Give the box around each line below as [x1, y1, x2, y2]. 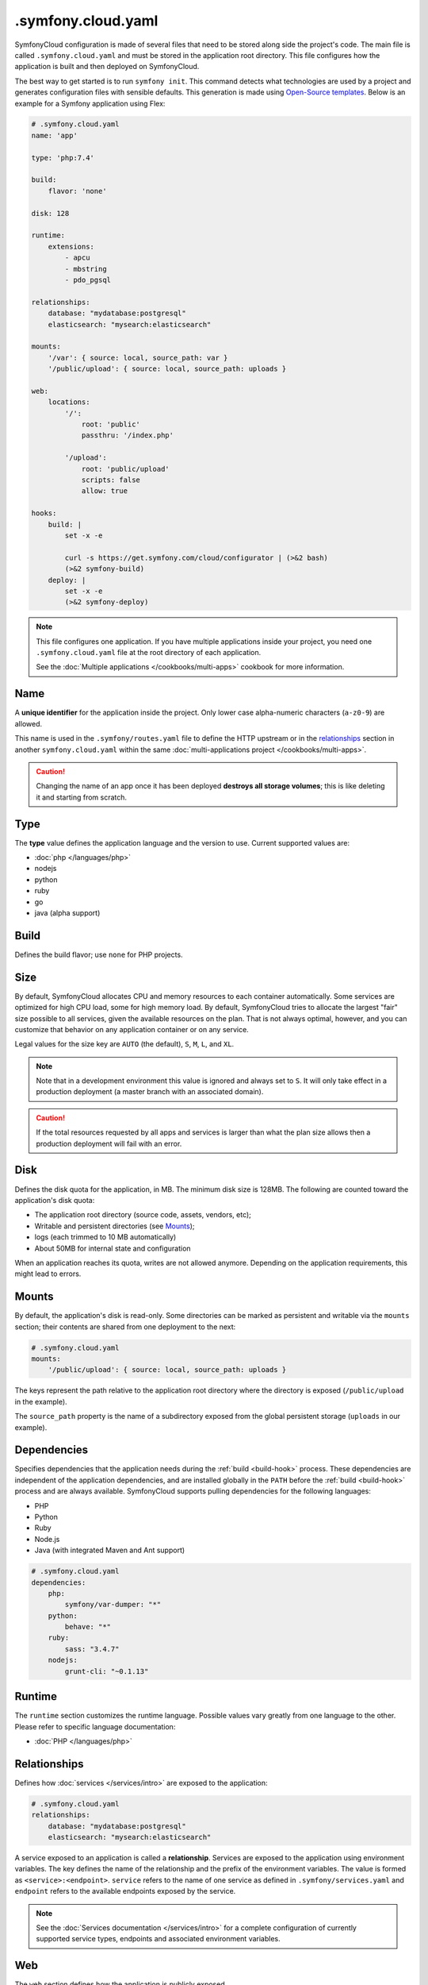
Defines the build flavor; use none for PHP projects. [14, 950, 183, 959]
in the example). [14, 1397, 67, 1406]
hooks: [31, 509, 57, 518]
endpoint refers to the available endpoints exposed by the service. [14, 1887, 236, 1896]
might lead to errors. [14, 1269, 82, 1278]
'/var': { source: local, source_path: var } [48, 353, 228, 362]
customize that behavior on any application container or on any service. [14, 1024, 249, 1034]
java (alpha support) [34, 908, 101, 917]
